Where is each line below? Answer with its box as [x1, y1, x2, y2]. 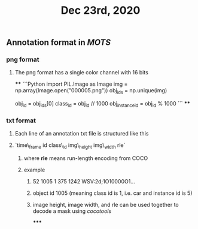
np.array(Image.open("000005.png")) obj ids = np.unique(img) [14, 87, 167, 96]
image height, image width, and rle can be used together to [32, 201, 179, 209]
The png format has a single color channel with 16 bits [14, 69, 148, 76]
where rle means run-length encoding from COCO [23, 155, 148, 162]
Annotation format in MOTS [6, 37, 111, 48]
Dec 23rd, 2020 [60, 4, 141, 17]
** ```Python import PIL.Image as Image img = [14, 80, 128, 88]
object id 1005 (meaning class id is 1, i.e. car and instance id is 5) [32, 189, 193, 197]
